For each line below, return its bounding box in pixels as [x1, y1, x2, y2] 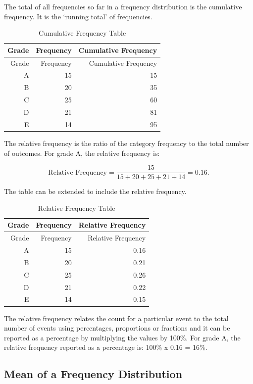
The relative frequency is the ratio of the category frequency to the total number [4, 138, 249, 148]
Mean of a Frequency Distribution [4, 366, 183, 382]
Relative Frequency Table [38, 202, 115, 213]
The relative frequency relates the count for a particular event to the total [4, 313, 229, 323]
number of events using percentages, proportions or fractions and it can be [4, 323, 230, 333]
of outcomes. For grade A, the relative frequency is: [4, 147, 160, 158]
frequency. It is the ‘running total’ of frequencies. [4, 11, 152, 21]
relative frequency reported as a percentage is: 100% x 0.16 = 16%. [4, 342, 207, 352]
